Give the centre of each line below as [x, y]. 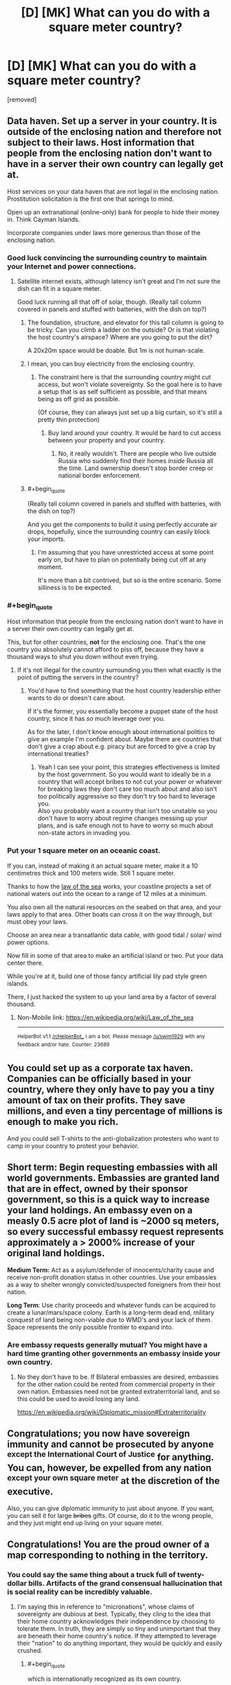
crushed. [30, 1651]
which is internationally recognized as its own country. [104, 1679]
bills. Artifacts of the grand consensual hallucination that [125, 1583]
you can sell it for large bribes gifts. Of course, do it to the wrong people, [110, 1515]
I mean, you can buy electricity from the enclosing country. [111, 364]
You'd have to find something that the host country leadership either [124, 691]
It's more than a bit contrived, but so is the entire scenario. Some [129, 580]
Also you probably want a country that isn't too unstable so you [128, 811]
